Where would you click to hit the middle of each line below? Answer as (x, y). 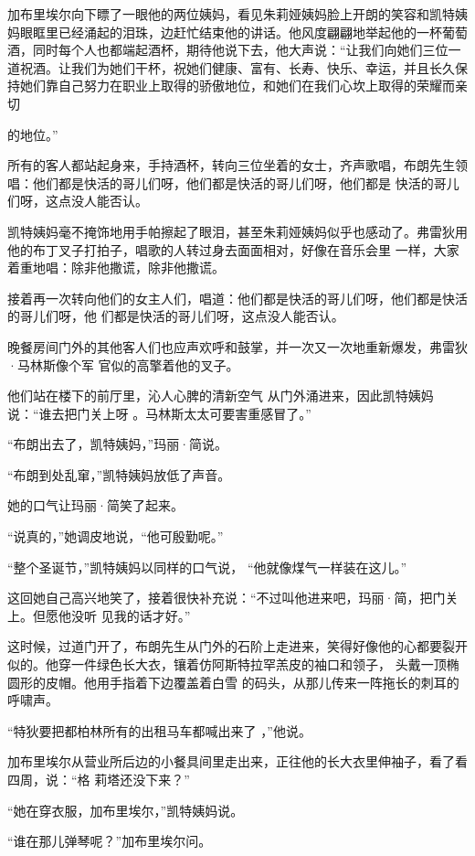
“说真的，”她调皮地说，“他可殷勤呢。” (116, 536)
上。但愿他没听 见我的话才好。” (99, 615)
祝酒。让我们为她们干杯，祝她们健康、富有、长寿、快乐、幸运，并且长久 (237, 67)
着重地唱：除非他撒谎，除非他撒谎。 (116, 267)
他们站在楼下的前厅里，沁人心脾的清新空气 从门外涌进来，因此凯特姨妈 (221, 396)
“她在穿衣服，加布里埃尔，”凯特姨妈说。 (126, 810)
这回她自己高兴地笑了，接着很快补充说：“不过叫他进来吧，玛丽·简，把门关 (233, 598)
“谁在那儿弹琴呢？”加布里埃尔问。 (110, 841)
